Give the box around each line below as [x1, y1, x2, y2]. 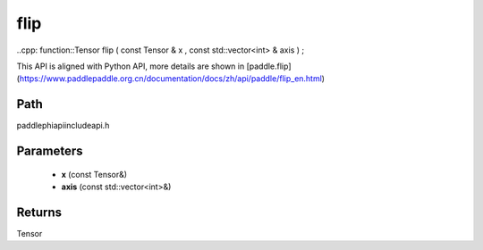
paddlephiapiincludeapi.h [16, 121, 110, 131]
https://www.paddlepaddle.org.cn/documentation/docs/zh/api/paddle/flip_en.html [19, 73, 322, 84]
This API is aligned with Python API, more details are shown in [16, 61, 245, 71]
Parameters [16, 144, 83, 159]
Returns [16, 204, 63, 220]
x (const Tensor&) [61, 169, 128, 179]
